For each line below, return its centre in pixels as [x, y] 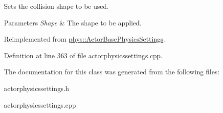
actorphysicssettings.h [37, 88]
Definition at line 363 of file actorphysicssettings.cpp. [83, 55]
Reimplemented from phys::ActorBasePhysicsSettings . [85, 39]
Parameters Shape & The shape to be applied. [73, 22]
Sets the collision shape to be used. [56, 6]
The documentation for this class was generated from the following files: [112, 72]
